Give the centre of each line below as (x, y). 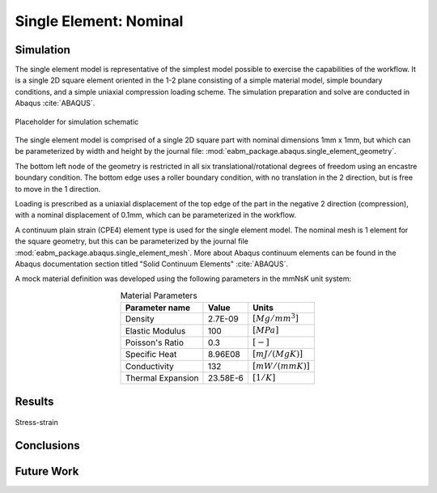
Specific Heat (151, 355)
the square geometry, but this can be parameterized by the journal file (132, 241)
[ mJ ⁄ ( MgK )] (278, 354)
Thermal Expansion (162, 378)
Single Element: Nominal (99, 21)
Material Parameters (159, 295)
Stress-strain (36, 423)
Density (140, 319)
